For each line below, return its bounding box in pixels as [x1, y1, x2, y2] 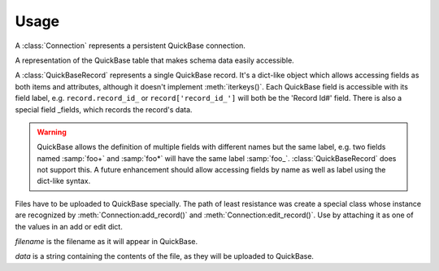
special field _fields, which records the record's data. [15, 104, 193, 114]
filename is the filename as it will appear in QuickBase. [15, 237, 198, 247]
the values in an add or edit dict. [15, 221, 124, 231]
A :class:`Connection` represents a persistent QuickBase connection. [15, 41, 246, 50]
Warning [37, 127, 67, 137]
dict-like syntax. [37, 176, 91, 186]
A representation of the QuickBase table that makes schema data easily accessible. [15, 55, 294, 65]
